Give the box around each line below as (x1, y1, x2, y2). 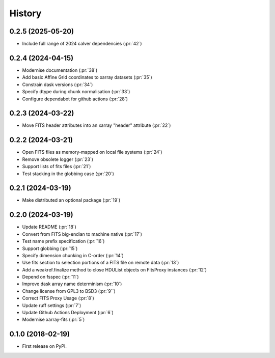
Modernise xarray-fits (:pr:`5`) (22, 316, 85, 323)
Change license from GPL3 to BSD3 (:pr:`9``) (22, 288, 116, 294)
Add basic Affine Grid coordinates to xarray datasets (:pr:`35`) (22, 74, 152, 80)
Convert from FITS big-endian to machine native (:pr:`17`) (22, 231, 143, 237)
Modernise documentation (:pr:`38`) (22, 67, 98, 73)
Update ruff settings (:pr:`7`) (22, 302, 81, 308)
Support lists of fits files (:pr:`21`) (22, 163, 91, 170)
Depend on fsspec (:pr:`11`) (22, 274, 79, 280)
